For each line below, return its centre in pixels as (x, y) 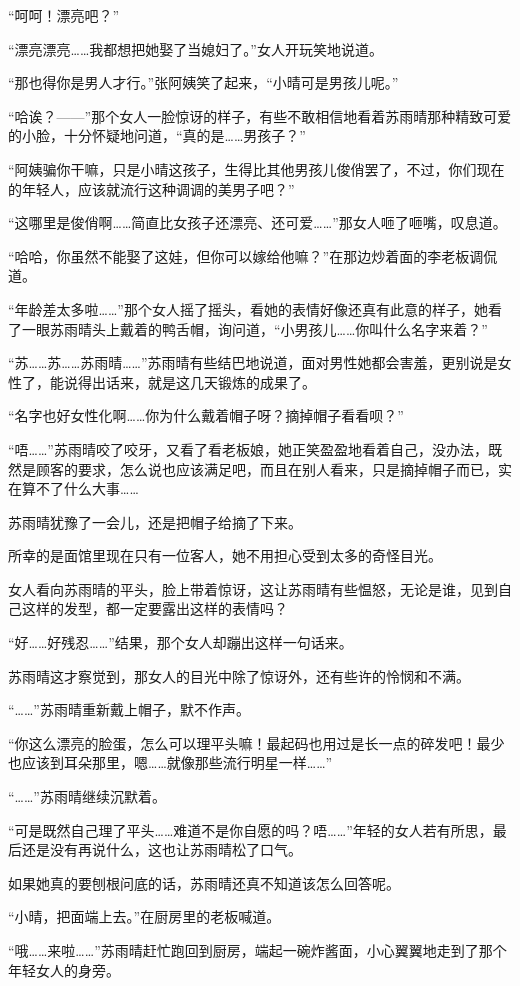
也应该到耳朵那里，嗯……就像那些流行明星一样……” (170, 762)
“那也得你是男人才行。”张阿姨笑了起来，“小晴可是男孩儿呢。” (203, 82)
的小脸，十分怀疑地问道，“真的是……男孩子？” (157, 135)
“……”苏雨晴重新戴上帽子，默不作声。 (129, 709)
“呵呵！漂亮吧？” (64, 15)
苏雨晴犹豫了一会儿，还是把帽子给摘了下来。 (155, 521)
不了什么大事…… (87, 488)
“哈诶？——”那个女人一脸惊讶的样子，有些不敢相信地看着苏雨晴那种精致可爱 (260, 115)
